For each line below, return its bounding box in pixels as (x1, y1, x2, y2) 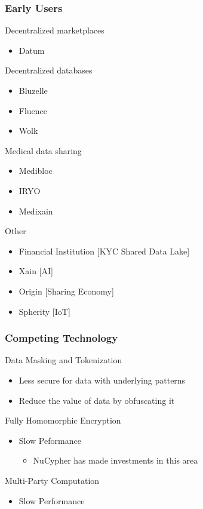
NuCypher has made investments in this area (33, 454, 198, 467)
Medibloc (19, 164, 53, 177)
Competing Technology (5, 330, 118, 345)
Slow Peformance (19, 434, 81, 446)
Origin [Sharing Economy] (19, 284, 114, 297)
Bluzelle (19, 84, 48, 96)
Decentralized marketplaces (5, 24, 104, 36)
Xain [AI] (19, 265, 53, 277)
